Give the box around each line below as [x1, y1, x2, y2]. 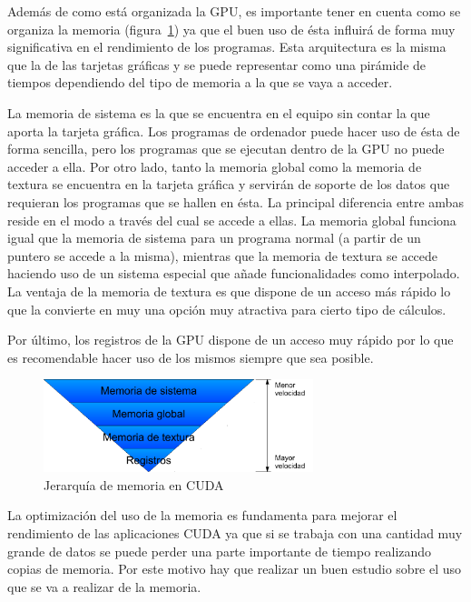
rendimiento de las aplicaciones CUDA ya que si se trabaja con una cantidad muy [7, 524, 463, 543]
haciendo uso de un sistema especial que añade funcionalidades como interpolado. [7, 264, 460, 283]
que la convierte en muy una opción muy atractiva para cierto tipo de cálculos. [7, 299, 446, 318]
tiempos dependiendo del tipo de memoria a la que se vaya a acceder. [7, 73, 393, 92]
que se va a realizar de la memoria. [7, 577, 201, 596]
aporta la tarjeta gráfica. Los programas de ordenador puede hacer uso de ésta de [7, 121, 460, 140]
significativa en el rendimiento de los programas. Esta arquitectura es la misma [7, 37, 446, 56]
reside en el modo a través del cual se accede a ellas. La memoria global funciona [7, 210, 456, 229]
